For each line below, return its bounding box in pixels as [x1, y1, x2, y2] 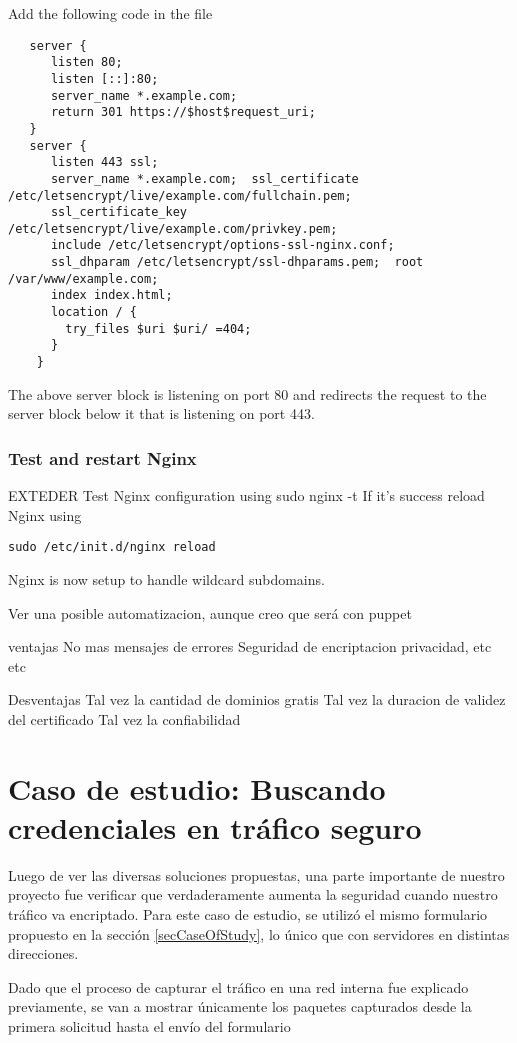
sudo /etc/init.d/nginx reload [8, 540, 216, 555]
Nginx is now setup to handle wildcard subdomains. [8, 568, 325, 589]
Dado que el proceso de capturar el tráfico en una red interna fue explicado [8, 976, 469, 997]
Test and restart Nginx [8, 445, 197, 470]
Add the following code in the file [8, 3, 213, 23]
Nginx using [8, 504, 82, 525]
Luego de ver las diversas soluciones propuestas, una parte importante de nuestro [8, 864, 505, 885]
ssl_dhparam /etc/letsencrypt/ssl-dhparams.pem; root [50, 255, 424, 270]
